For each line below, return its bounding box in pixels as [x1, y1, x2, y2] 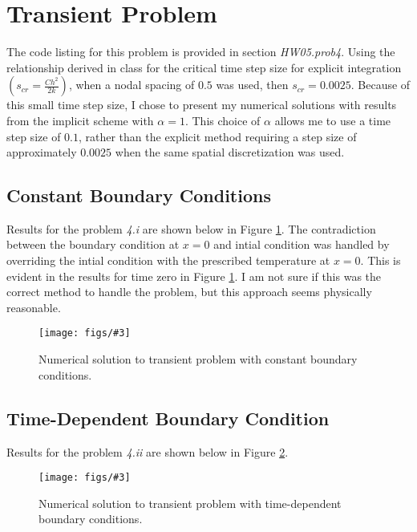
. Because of [350, 76, 411, 93]
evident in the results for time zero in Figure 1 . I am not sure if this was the [6, 267, 382, 284]
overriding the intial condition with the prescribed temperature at [6, 252, 330, 269]
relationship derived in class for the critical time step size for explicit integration [6, 59, 402, 75]
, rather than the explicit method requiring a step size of [78, 128, 357, 144]
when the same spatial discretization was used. [115, 144, 345, 160]
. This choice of [184, 112, 261, 128]
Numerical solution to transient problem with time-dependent [38, 494, 342, 511]
